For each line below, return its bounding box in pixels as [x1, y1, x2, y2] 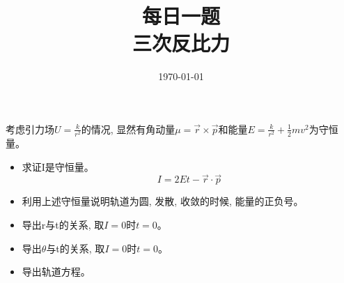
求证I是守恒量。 [22, 159, 94, 174]
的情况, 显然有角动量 [81, 121, 175, 136]
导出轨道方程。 [22, 264, 91, 279]
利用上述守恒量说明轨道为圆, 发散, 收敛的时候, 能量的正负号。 [22, 194, 304, 208]
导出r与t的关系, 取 [22, 217, 104, 232]
